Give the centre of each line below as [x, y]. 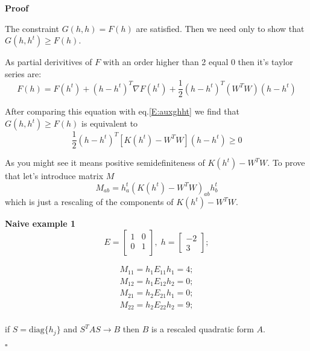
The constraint [32, 28]
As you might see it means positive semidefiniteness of [105, 163]
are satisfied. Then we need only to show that [220, 28]
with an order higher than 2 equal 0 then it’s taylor [198, 62]
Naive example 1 [40, 223]
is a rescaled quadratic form [203, 329]
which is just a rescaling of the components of [89, 202]
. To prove [286, 163]
